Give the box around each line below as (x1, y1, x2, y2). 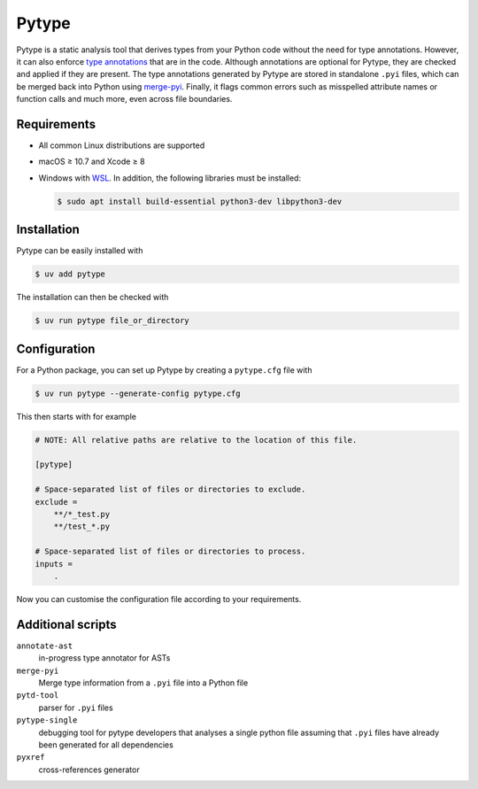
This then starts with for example (16, 411, 137, 422)
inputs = (35, 559, 73, 569)
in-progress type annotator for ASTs (38, 653, 171, 663)
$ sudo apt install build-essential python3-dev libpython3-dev (57, 196, 343, 206)
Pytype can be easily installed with (16, 245, 143, 256)
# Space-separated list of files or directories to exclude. (35, 484, 306, 495)
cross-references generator (38, 764, 141, 775)
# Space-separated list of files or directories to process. (35, 546, 306, 557)
